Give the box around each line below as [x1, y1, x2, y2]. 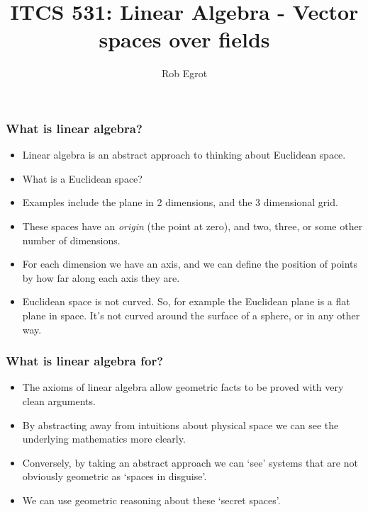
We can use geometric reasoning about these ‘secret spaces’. [22, 492, 281, 507]
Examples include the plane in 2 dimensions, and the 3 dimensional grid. [22, 195, 338, 210]
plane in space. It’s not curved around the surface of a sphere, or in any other [22, 307, 360, 322]
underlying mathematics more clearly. [22, 431, 186, 446]
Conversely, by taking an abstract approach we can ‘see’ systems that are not [22, 455, 358, 470]
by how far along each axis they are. [22, 270, 180, 285]
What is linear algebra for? [6, 352, 164, 370]
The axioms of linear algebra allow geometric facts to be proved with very [22, 380, 344, 394]
